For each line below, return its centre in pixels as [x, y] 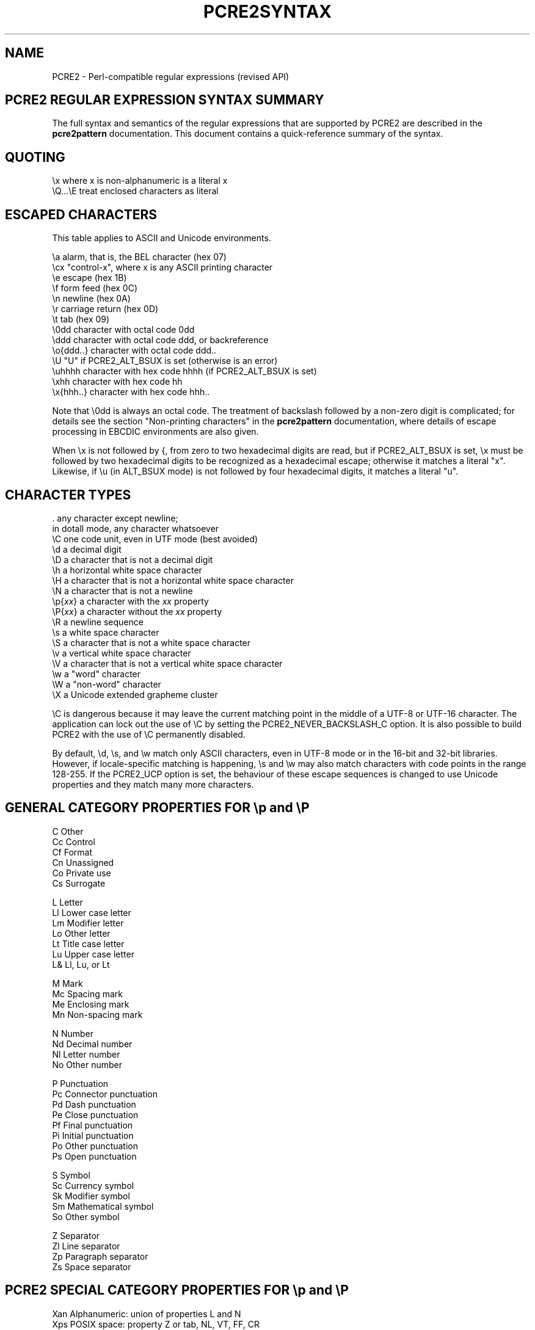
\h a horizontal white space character [127, 570]
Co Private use [82, 873]
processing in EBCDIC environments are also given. [155, 432]
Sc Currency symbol [93, 1185]
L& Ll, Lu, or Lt [81, 964]
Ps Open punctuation [94, 1156]
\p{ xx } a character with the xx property [130, 601]
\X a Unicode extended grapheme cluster [135, 694]
